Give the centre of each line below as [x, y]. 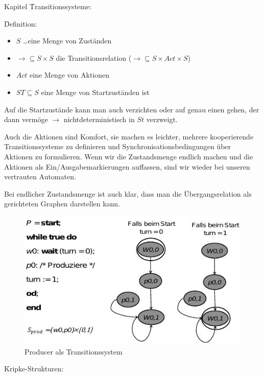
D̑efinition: [21, 23]
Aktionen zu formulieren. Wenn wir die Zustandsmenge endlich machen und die [129, 156]
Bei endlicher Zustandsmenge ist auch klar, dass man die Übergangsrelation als [128, 193]
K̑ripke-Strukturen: [34, 369]
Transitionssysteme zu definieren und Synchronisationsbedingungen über [118, 146]
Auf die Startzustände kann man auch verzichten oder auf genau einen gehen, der [132, 109]
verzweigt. [162, 119]
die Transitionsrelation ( [94, 57]
